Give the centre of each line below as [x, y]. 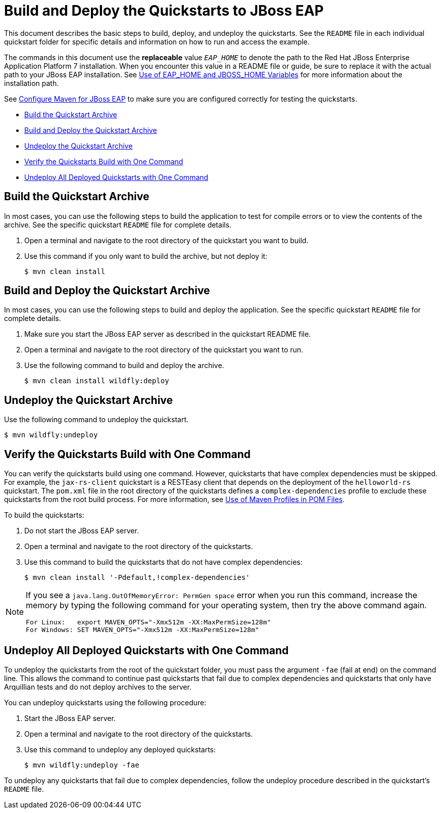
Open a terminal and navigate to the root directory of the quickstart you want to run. [164, 350]
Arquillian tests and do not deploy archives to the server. [98, 687]
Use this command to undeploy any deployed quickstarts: [120, 749]
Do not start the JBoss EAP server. [82, 531]
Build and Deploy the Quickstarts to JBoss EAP [164, 11]
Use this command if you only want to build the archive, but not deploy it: [146, 256]
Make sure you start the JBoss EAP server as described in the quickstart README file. [168, 334]
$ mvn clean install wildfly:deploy [97, 381]
